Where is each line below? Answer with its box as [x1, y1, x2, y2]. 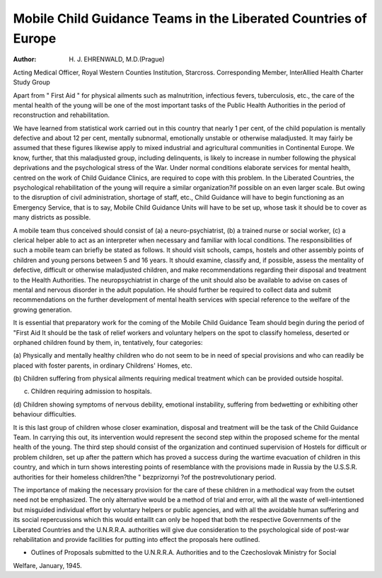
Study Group [13, 78, 51, 86]
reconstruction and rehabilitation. [13, 110, 110, 120]
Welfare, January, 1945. [13, 561, 82, 569]
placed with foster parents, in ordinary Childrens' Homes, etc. [13, 361, 192, 370]
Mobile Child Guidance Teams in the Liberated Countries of [13, 11, 367, 26]
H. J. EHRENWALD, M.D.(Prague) [69, 55, 166, 64]
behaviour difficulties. [13, 410, 77, 419]
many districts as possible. [13, 213, 91, 222]
